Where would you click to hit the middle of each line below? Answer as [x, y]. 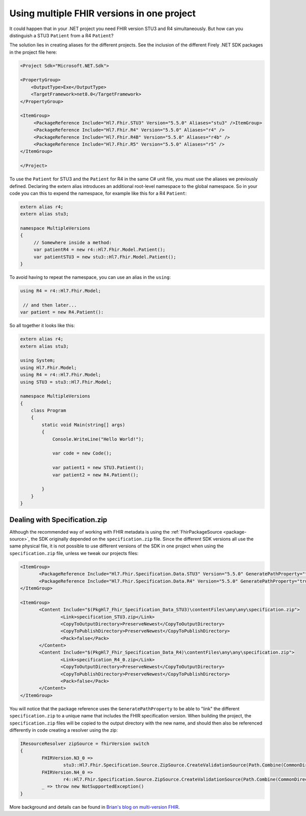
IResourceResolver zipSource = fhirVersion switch [85, 743]
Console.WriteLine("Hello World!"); [98, 439]
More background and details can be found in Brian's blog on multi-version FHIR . [95, 807]
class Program [48, 411]
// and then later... [50, 305]
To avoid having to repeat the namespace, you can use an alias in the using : [90, 277]
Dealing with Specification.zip [58, 520]
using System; [38, 361]
